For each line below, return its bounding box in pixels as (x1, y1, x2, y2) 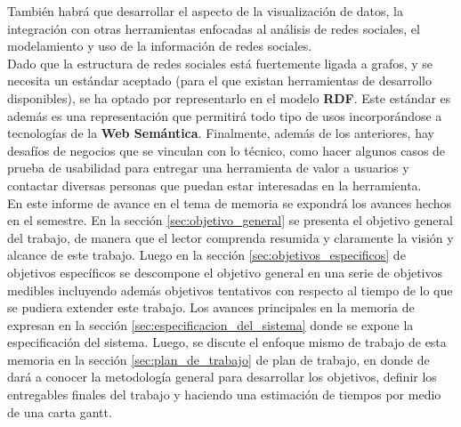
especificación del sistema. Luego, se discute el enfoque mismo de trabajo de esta (7, 333, 447, 351)
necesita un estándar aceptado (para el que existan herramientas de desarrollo (7, 71, 432, 90)
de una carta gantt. (7, 402, 112, 421)
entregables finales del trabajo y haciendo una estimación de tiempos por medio (7, 385, 441, 404)
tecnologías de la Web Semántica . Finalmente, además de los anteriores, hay (7, 124, 434, 142)
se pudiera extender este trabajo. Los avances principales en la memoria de (7, 298, 415, 317)
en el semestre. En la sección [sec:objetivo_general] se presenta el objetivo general (7, 211, 453, 230)
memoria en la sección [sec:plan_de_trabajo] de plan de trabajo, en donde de (7, 350, 430, 368)
